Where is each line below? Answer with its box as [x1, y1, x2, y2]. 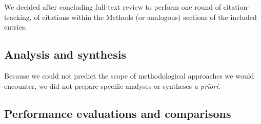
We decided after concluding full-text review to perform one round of [4, 2, 221, 12]
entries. [4, 21, 27, 32]
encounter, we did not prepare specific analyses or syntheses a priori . [4, 80, 220, 91]
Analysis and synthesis [4, 46, 126, 62]
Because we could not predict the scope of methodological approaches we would [4, 70, 254, 81]
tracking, [4, 11, 32, 22]
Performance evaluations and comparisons [4, 105, 231, 121]
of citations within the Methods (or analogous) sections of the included [34, 11, 257, 22]
